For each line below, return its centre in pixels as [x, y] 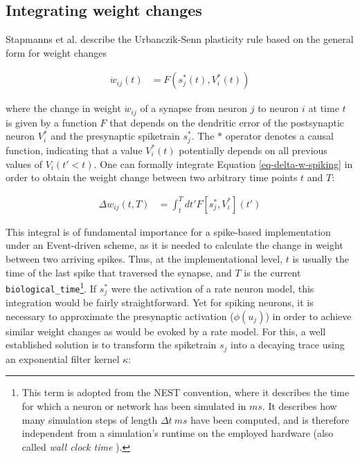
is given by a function [51, 122]
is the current [272, 272]
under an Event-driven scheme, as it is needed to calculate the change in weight [174, 245]
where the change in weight [63, 108]
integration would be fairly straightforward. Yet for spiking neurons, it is [160, 302]
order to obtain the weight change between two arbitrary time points [152, 177]
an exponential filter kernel [63, 358]
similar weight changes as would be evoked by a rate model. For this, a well [166, 331]
